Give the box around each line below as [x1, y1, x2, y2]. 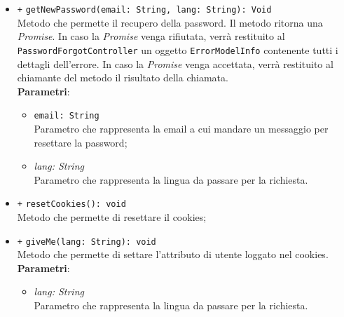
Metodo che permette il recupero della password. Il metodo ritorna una [17, 15, 323, 29]
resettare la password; [34, 135, 128, 149]
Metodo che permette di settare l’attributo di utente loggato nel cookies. [17, 247, 329, 262]
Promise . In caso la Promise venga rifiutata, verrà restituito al [17, 29, 285, 43]
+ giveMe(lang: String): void [17, 236, 156, 247]
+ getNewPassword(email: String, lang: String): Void [17, 5, 272, 15]
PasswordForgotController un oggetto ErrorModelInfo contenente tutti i [17, 42, 338, 57]
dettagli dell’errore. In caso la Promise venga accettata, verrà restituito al [17, 56, 333, 71]
